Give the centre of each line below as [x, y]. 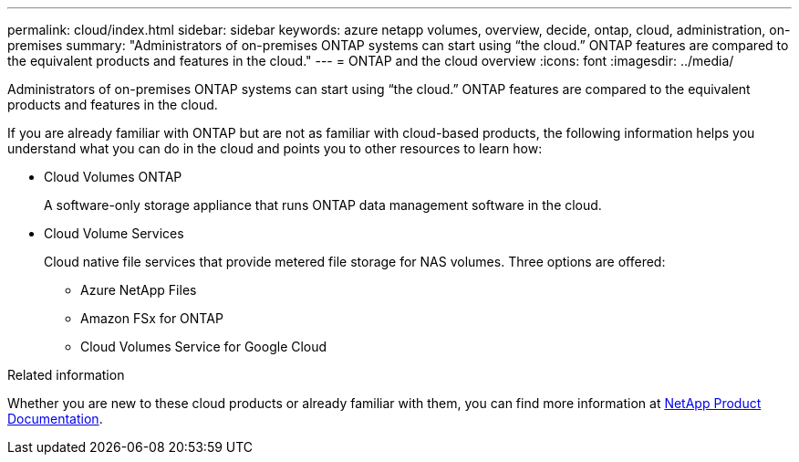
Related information [66, 375]
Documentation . [55, 419]
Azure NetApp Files [139, 290]
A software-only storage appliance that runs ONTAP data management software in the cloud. [323, 205]
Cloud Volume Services [114, 233]
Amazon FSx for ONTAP [152, 318]
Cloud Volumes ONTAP [113, 177]
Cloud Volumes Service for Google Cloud [204, 346]
